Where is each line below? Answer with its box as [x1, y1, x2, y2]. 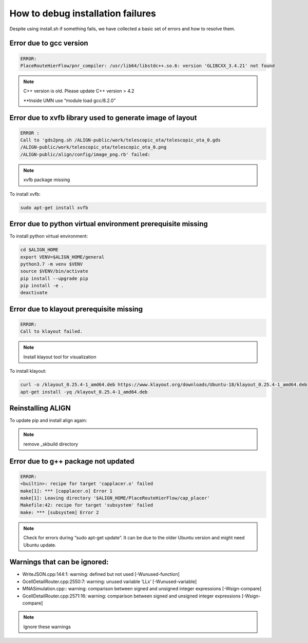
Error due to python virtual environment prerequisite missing [9, 219, 208, 228]
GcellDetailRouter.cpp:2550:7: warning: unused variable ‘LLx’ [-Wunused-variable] [22, 578, 197, 585]
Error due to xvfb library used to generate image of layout [9, 113, 197, 122]
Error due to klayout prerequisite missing [9, 305, 143, 313]
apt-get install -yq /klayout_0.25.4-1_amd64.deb [20, 389, 148, 395]
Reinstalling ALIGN [9, 404, 71, 412]
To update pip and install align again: [9, 417, 87, 424]
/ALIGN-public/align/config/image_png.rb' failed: [20, 151, 151, 157]
